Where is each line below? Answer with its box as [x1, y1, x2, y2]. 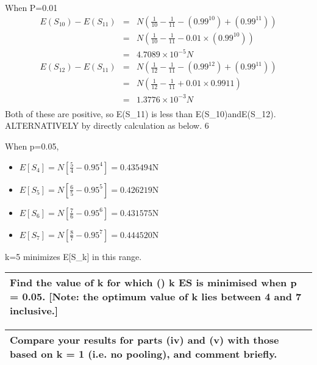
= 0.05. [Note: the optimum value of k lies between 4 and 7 [10, 289, 302, 304]
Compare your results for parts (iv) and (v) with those [10, 333, 279, 347]
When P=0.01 [5, 1, 58, 13]
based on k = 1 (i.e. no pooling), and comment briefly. [10, 347, 277, 361]
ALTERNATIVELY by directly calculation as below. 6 [5, 119, 209, 132]
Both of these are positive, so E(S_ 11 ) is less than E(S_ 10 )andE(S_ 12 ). [5, 107, 276, 120]
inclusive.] [10, 303, 59, 318]
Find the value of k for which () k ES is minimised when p [10, 275, 297, 290]
